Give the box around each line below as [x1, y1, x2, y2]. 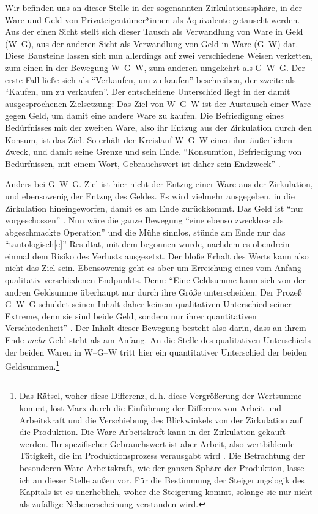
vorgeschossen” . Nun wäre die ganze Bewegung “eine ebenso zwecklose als [5, 214, 284, 226]
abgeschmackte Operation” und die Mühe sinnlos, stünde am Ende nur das [5, 225, 286, 238]
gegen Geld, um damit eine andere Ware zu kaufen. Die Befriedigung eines [5, 109, 284, 122]
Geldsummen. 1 [5, 358, 60, 372]
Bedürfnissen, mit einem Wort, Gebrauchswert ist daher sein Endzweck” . [5, 157, 281, 169]
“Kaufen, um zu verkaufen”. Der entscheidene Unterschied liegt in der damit [5, 85, 290, 98]
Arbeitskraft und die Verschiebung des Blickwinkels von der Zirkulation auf [19, 413, 302, 426]
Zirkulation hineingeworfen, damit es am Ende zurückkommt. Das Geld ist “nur [5, 201, 304, 214]
